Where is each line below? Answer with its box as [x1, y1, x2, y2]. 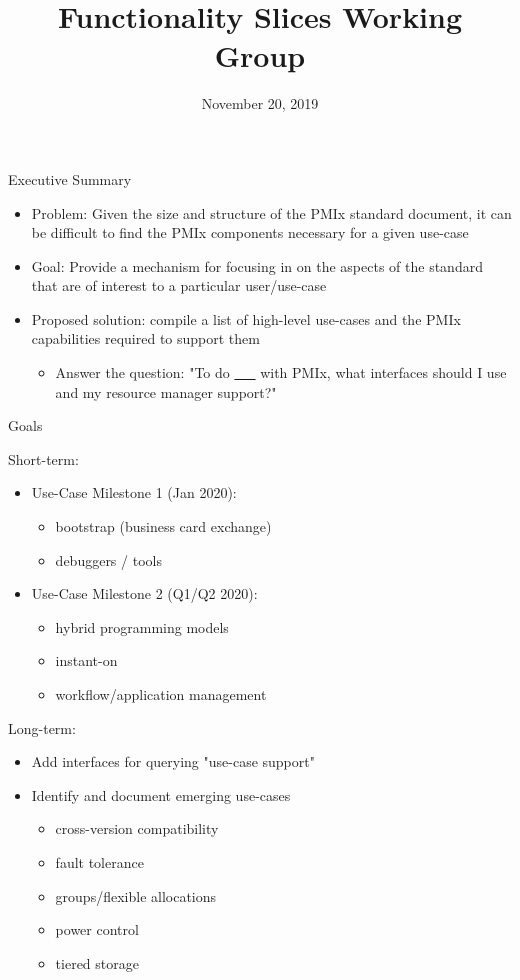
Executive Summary [8, 168, 132, 189]
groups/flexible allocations [55, 885, 217, 906]
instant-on [55, 650, 118, 671]
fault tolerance [55, 851, 144, 872]
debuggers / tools [55, 549, 162, 570]
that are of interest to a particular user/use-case [31, 275, 327, 296]
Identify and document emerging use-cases [31, 784, 291, 805]
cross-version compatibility [55, 818, 219, 839]
